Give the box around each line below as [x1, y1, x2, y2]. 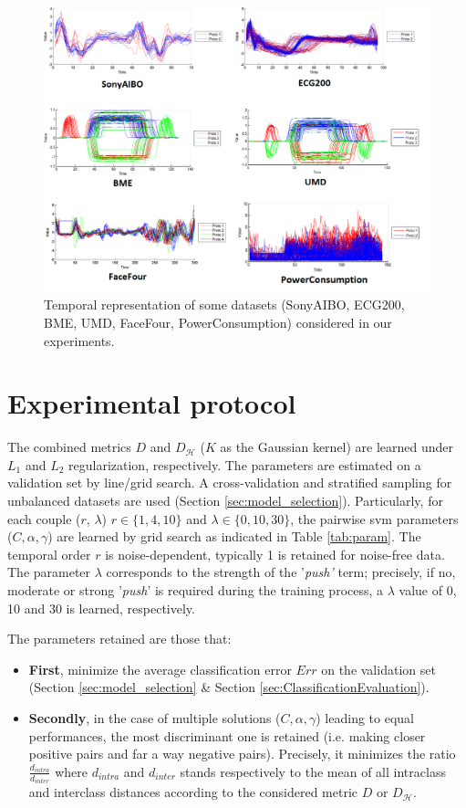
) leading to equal [316, 708, 414, 727]
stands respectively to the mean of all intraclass [180, 761, 446, 781]
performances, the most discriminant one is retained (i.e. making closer [28, 726, 426, 745]
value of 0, [399, 581, 457, 600]
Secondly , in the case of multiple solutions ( [28, 708, 281, 727]
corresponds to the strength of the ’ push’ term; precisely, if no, [106, 562, 456, 582]
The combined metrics [7, 437, 131, 456]
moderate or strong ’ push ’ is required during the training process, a [7, 581, 384, 600]
